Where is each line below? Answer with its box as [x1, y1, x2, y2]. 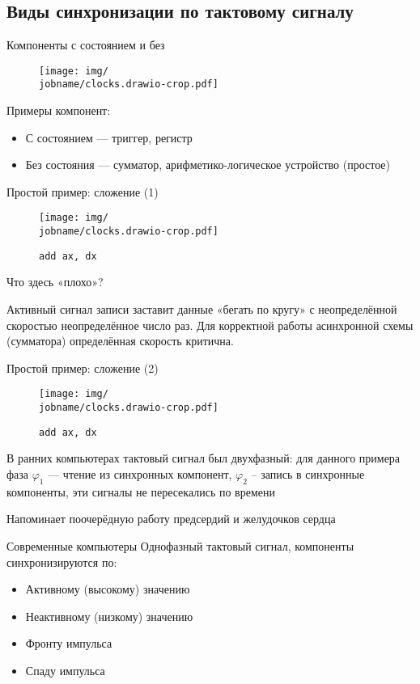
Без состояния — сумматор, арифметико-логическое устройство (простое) [25, 156, 391, 173]
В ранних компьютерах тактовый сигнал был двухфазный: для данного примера [6, 450, 401, 467]
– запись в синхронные [251, 465, 365, 482]
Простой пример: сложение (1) [6, 183, 159, 200]
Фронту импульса [25, 635, 112, 652]
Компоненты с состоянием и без [6, 36, 165, 53]
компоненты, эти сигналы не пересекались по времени [6, 483, 276, 500]
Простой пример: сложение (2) [6, 359, 159, 376]
